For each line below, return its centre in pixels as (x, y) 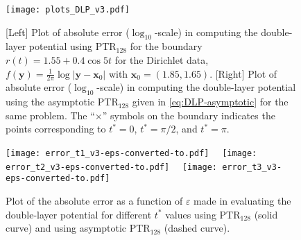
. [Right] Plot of (243, 73)
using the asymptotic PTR (62, 102)
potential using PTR (72, 46)
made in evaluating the (242, 201)
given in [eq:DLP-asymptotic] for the (210, 102)
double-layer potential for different (79, 214)
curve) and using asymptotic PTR (78, 228)
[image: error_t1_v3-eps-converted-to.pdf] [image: (131, 154)
